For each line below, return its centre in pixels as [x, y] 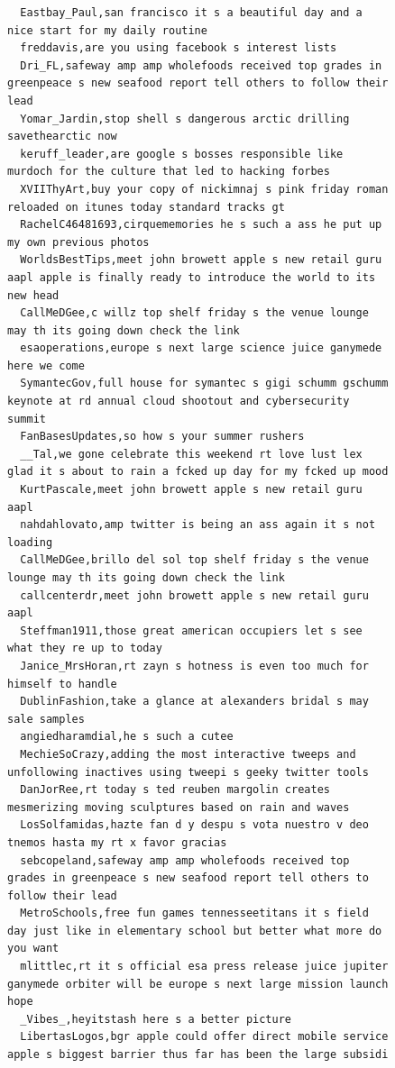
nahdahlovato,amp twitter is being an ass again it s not [198, 525]
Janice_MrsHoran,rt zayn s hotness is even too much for [194, 666]
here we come [46, 365]
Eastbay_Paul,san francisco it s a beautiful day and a [191, 13]
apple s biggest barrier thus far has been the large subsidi [198, 1055]
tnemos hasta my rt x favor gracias [117, 842]
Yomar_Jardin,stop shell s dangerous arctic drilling [185, 119]
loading [30, 542]
